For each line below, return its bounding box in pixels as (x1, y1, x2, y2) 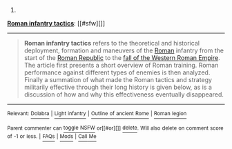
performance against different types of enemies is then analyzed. (23, 68, 211, 77)
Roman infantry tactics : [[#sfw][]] (7, 19, 106, 27)
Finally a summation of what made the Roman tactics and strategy (23, 76, 213, 83)
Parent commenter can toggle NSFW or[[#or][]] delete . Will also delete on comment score (7, 124, 224, 132)
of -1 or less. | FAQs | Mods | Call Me (7, 133, 97, 140)
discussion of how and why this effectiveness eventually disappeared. (23, 90, 224, 99)
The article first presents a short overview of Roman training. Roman (23, 61, 219, 69)
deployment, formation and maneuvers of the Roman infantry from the (23, 46, 224, 54)
